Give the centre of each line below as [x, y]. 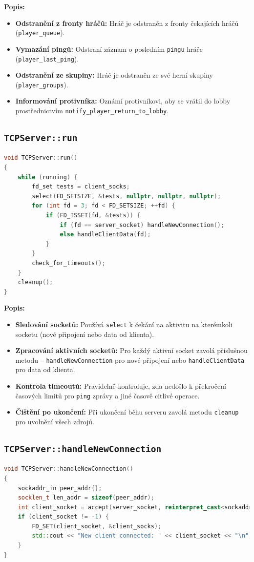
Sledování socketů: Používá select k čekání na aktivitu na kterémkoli [124, 324]
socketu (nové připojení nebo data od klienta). [85, 334]
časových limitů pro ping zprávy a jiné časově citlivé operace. [107, 395]
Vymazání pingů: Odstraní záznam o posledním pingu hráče [109, 49]
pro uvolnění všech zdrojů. [55, 421]
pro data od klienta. [45, 369]
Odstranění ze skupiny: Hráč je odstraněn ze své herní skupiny [114, 75]
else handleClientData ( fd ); [105, 235]
